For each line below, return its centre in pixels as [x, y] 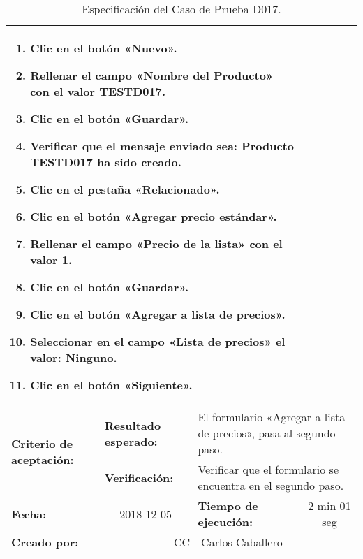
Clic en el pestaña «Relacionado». [125, 189]
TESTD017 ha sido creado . [106, 162]
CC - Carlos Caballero [228, 542]
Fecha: [29, 514]
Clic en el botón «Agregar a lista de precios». [158, 314]
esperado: [131, 441]
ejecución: [225, 522]
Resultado [133, 425]
